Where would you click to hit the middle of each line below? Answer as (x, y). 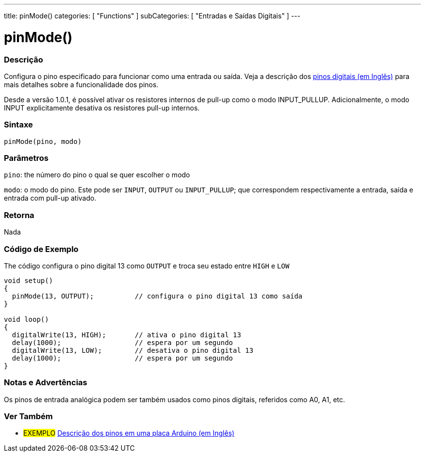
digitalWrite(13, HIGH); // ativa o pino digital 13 (126, 335)
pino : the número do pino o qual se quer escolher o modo (97, 175)
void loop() (26, 319)
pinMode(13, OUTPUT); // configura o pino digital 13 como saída (157, 296)
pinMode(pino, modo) (43, 141)
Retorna (19, 215)
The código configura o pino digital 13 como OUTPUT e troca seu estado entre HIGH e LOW (147, 266)
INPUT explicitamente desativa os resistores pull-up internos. (102, 108)
